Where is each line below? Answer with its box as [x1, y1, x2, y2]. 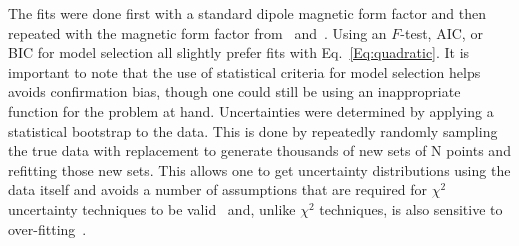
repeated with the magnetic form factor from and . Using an [8, 22, 387, 43]
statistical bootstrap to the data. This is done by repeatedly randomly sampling [8, 120, 498, 141]
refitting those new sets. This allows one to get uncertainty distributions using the [8, 159, 511, 180]
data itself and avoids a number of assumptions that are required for [8, 179, 428, 200]
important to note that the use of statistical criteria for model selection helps [8, 61, 481, 82]
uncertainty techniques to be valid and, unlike [8, 198, 296, 219]
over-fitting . [8, 218, 87, 239]
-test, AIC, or [400, 22, 483, 43]
